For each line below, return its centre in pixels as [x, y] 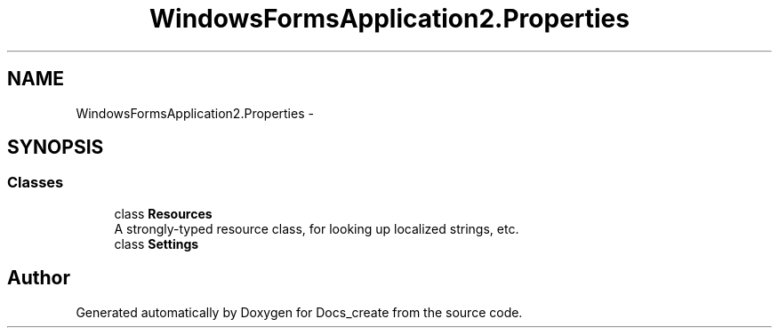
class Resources [163, 213]
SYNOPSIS [56, 148]
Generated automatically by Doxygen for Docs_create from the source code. [299, 312]
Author [39, 278]
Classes [36, 183]
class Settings [157, 243]
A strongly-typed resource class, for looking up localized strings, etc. [317, 228]
